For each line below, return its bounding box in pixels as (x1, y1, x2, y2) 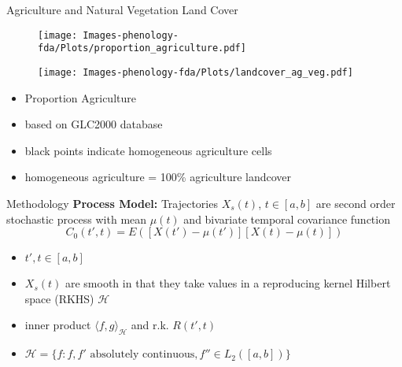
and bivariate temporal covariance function (183, 210, 390, 227)
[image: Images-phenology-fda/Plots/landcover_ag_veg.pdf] (38, 66, 353, 78)
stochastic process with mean (6, 210, 147, 227)
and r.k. (131, 317, 169, 333)
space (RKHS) (24, 290, 94, 306)
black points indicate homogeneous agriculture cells (24, 142, 272, 158)
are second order (315, 195, 396, 211)
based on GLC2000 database (24, 116, 163, 132)
